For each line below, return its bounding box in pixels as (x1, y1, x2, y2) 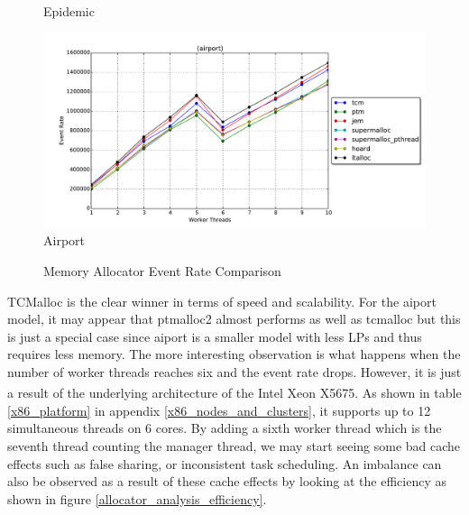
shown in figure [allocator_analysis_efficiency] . (7, 489, 267, 508)
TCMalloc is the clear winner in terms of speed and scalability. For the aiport (7, 291, 437, 310)
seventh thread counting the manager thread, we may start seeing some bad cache (7, 436, 461, 455)
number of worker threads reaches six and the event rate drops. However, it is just (7, 362, 462, 381)
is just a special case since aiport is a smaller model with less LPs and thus (7, 326, 422, 345)
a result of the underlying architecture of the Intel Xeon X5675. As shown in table (7, 383, 462, 402)
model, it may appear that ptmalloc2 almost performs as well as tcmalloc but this (7, 309, 461, 328)
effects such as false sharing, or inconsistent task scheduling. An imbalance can (7, 454, 442, 473)
